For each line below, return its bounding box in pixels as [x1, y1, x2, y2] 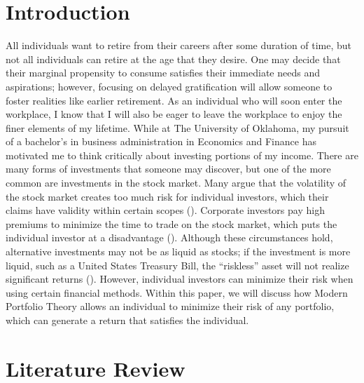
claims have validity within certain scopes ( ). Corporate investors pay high [6, 203, 325, 217]
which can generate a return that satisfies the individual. [6, 313, 249, 327]
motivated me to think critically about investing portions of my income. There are [6, 147, 358, 162]
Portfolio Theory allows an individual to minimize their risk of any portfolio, [6, 299, 335, 314]
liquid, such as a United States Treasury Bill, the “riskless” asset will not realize [6, 257, 349, 272]
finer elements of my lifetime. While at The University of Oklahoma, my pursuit [6, 120, 349, 135]
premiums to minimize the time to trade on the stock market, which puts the [6, 216, 337, 231]
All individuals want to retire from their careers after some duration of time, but [6, 38, 352, 53]
